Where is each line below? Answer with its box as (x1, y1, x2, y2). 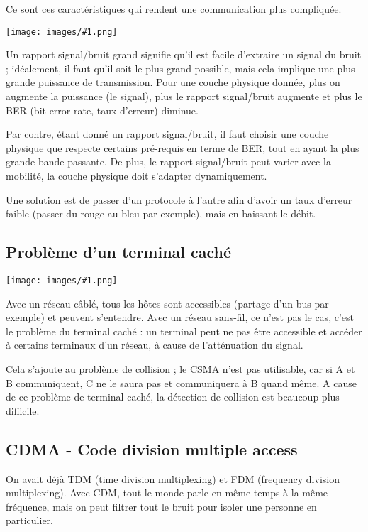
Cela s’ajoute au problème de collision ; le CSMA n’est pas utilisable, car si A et (6, 362, 355, 376)
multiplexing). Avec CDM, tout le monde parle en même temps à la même (6, 485, 328, 500)
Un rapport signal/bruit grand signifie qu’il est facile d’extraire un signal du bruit (6, 47, 362, 62)
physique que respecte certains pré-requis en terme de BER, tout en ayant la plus (6, 140, 359, 155)
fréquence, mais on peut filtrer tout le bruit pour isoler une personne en (6, 499, 317, 514)
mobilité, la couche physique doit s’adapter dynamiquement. (6, 168, 267, 183)
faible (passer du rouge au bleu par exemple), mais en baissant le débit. (6, 206, 316, 221)
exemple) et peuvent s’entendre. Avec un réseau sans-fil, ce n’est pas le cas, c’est (6, 310, 354, 325)
